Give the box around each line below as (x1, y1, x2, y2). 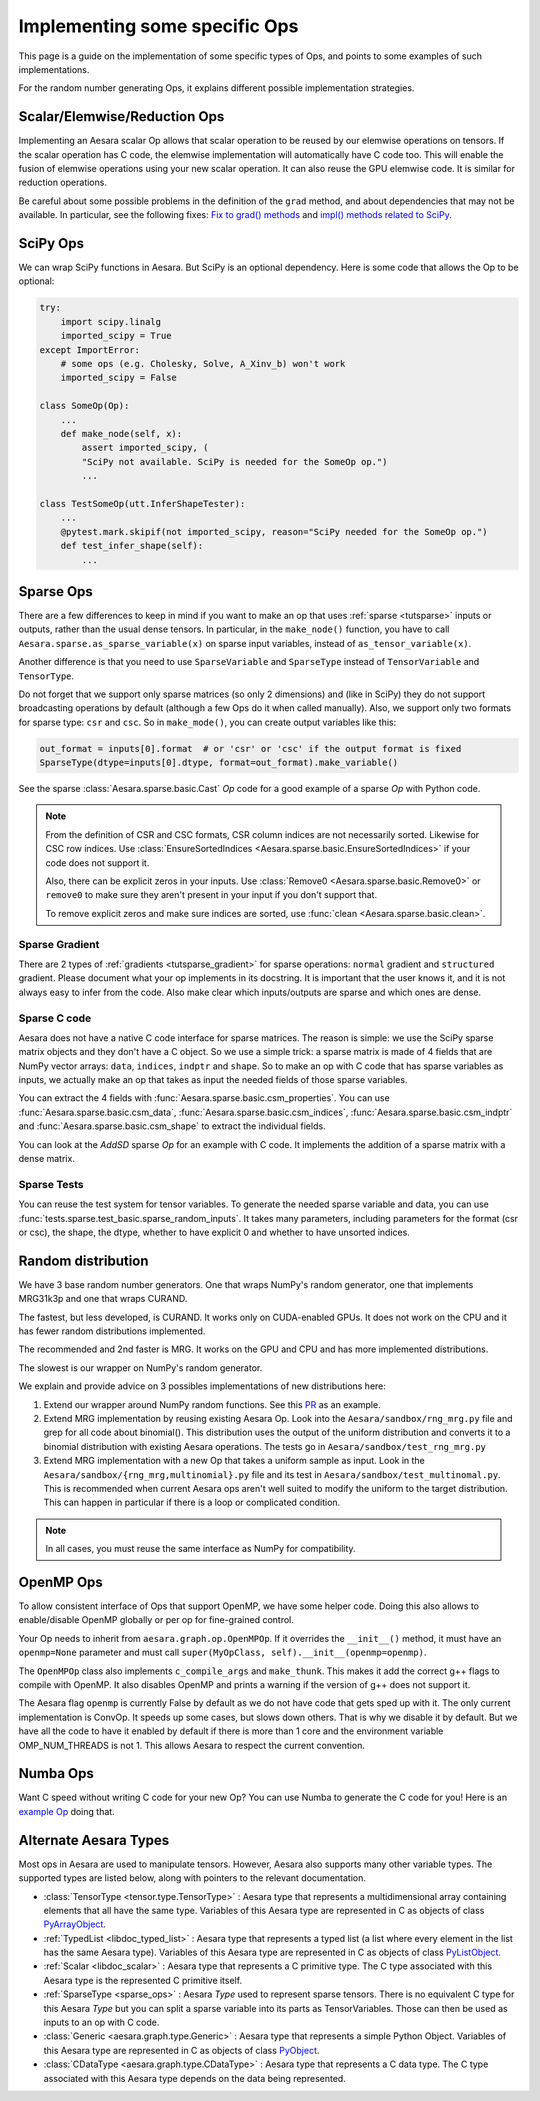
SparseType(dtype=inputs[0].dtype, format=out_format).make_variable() (39, 757, 399, 769)
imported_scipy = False (60, 372, 177, 384)
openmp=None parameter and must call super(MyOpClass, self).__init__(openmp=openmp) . (18, 1646, 427, 1659)
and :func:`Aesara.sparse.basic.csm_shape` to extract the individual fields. (18, 1120, 326, 1132)
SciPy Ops (18, 235, 85, 252)
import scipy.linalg (60, 316, 162, 327)
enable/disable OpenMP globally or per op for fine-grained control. (18, 1614, 294, 1626)
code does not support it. (45, 856, 150, 869)
